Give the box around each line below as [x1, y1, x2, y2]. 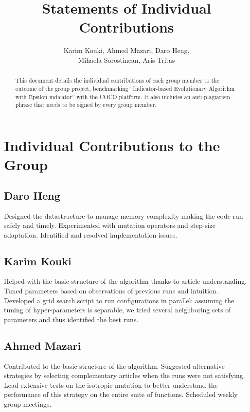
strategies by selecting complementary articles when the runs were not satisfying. [4, 370, 245, 380]
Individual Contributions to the [4, 135, 220, 155]
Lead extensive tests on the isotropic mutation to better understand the [4, 379, 218, 390]
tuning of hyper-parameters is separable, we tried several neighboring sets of [4, 305, 231, 315]
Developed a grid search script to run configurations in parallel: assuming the [4, 295, 234, 305]
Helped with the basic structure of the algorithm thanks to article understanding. [4, 276, 247, 286]
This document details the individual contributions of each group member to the [15, 76, 219, 85]
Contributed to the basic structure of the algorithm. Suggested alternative [4, 360, 225, 371]
